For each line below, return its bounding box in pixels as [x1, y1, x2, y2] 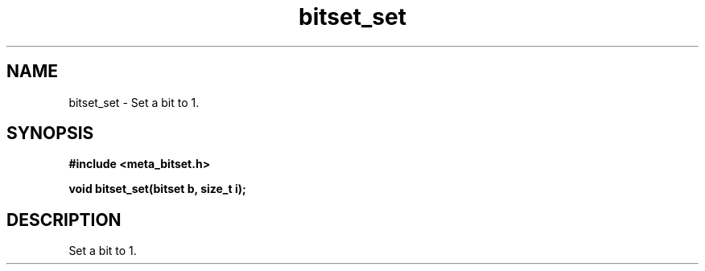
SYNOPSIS [6, 123, 94, 144]
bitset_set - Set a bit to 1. [68, 95, 200, 109]
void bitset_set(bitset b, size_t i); [68, 182, 246, 196]
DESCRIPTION [6, 209, 122, 230]
